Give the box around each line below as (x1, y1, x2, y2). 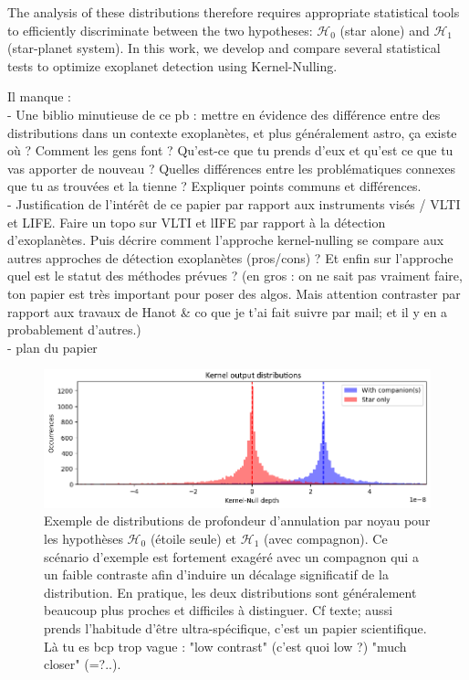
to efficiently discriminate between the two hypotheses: (7, 20, 313, 39)
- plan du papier (7, 337, 98, 356)
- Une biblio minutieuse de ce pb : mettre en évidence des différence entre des (7, 104, 441, 123)
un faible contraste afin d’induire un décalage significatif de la (44, 565, 389, 584)
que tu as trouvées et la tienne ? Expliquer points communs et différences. (7, 176, 422, 196)
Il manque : (7, 87, 71, 106)
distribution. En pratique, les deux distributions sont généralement (44, 582, 417, 601)
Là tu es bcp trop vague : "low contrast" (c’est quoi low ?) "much (44, 636, 407, 655)
